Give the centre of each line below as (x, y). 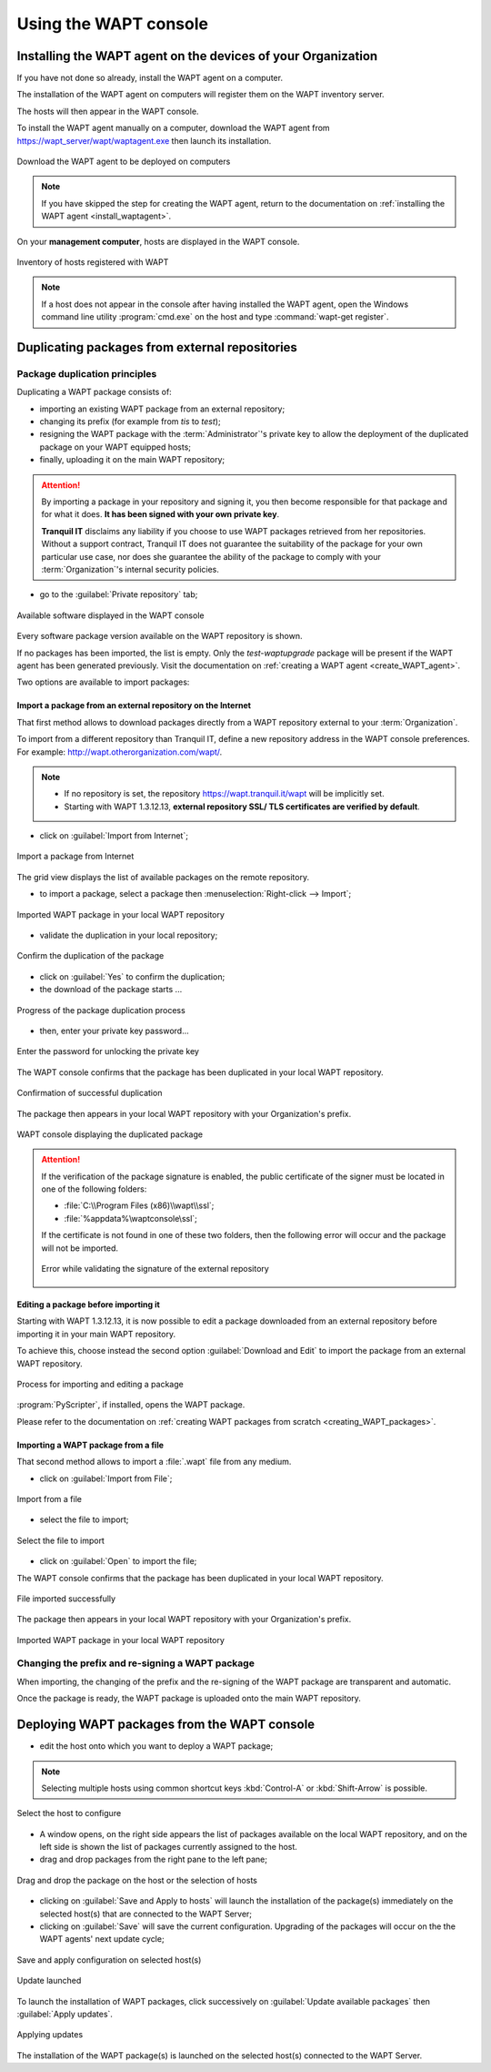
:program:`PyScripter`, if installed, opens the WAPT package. (131, 1405)
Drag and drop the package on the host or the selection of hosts (137, 1880)
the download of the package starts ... (111, 990)
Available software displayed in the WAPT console (110, 615)
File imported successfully (66, 1599)
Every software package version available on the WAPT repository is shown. (160, 636)
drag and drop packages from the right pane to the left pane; (154, 1859)
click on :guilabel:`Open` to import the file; (118, 1561)
